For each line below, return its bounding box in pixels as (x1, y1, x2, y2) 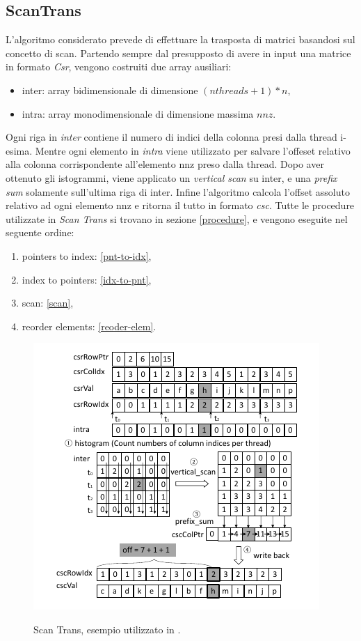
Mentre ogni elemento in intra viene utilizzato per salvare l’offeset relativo (35, 143, 351, 157)
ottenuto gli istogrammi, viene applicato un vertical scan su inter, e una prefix (6, 170, 337, 185)
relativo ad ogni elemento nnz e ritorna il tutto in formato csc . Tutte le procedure (6, 198, 355, 213)
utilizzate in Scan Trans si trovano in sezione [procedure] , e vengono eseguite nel (6, 211, 348, 226)
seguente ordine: (6, 225, 74, 240)
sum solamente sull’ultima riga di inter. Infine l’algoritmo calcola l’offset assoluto (6, 184, 350, 199)
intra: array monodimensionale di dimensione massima (22, 106, 254, 121)
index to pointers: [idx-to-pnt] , (22, 272, 152, 286)
